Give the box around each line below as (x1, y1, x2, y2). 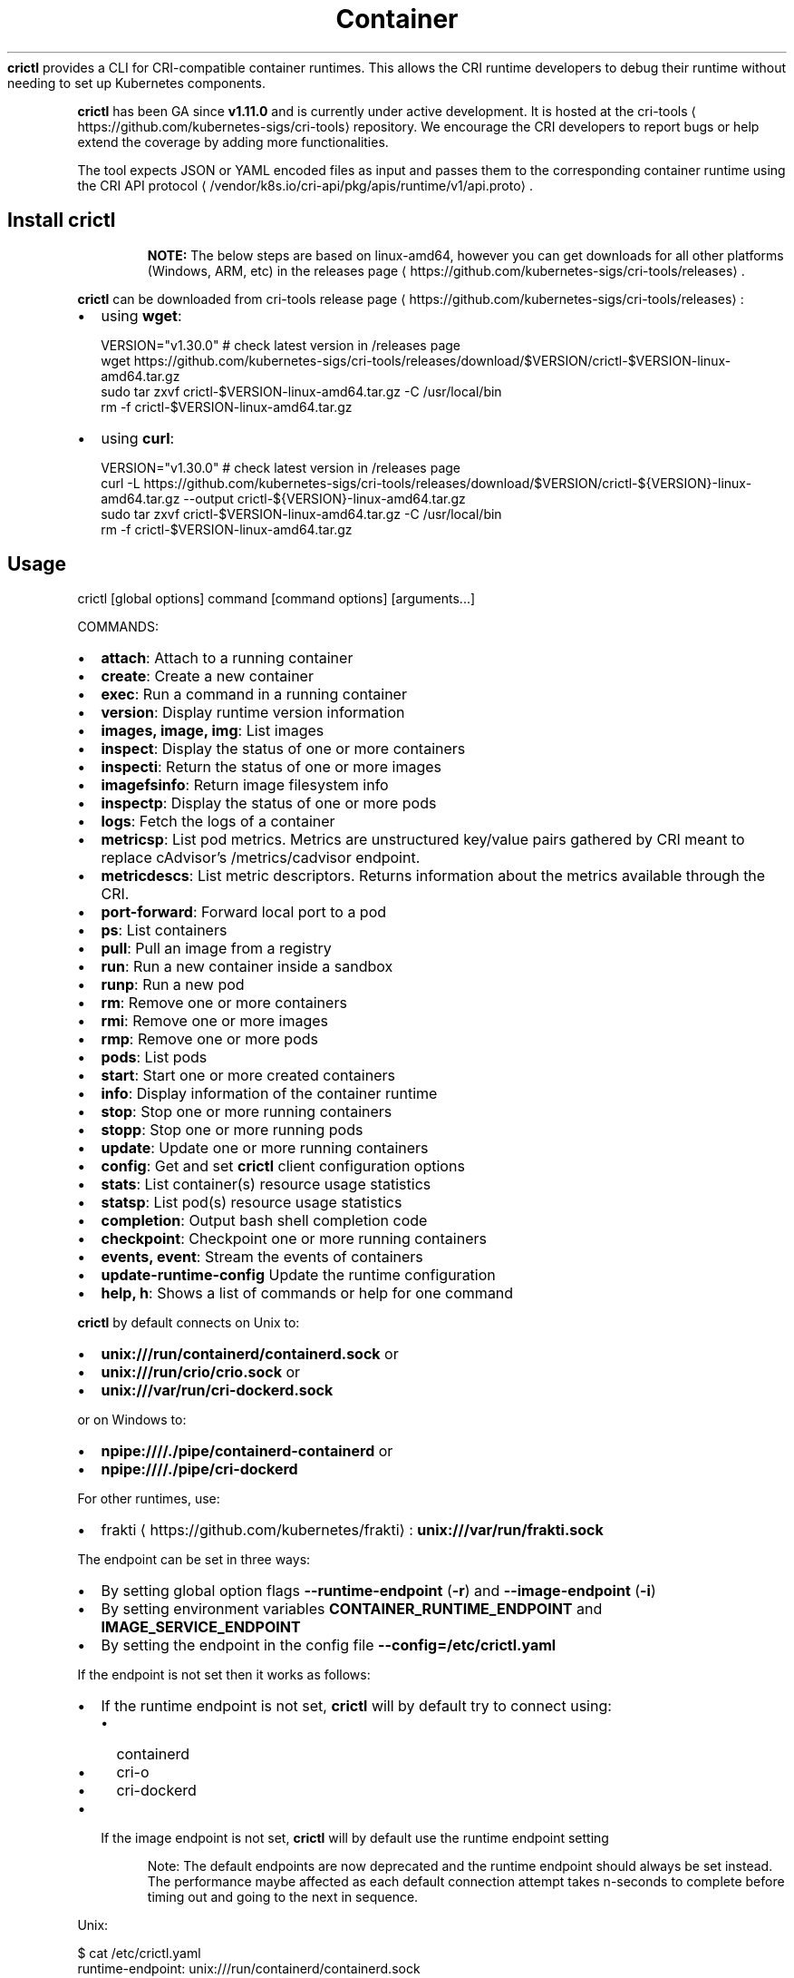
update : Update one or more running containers (101, 1139, 429, 1158)
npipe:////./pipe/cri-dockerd (101, 1460, 298, 1479)
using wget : (101, 306, 182, 325)
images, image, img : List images (101, 721, 324, 740)
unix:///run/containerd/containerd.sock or (101, 1345, 399, 1364)
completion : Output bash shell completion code (101, 1211, 428, 1230)
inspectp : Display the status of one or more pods (101, 794, 437, 813)
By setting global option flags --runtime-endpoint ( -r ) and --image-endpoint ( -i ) (101, 1581, 656, 1601)
